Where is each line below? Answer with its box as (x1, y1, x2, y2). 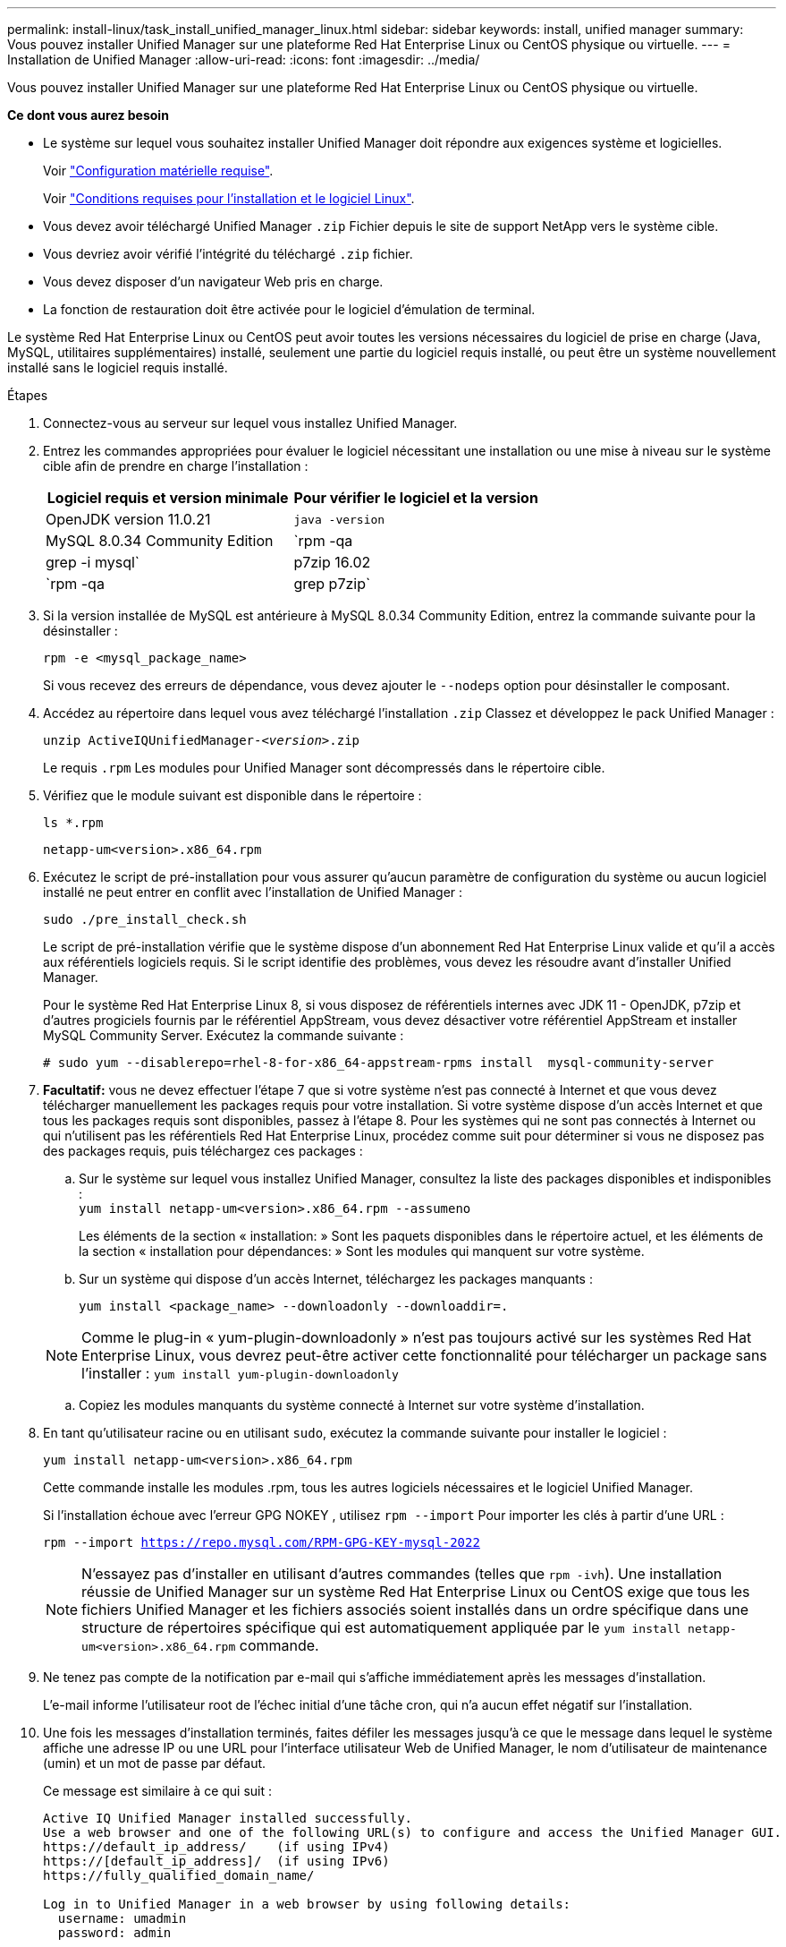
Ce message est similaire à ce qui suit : (43, 1783, 273, 1798)
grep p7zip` (293, 575, 371, 593)
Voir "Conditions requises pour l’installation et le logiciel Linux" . (43, 191, 415, 206)
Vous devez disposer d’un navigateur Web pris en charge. (43, 274, 384, 289)
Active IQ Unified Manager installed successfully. (43, 1811, 413, 1825)
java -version (293, 512, 385, 526)
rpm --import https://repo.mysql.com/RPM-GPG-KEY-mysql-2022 (43, 1535, 480, 1550)
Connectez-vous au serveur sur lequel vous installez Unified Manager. (43, 415, 458, 431)
